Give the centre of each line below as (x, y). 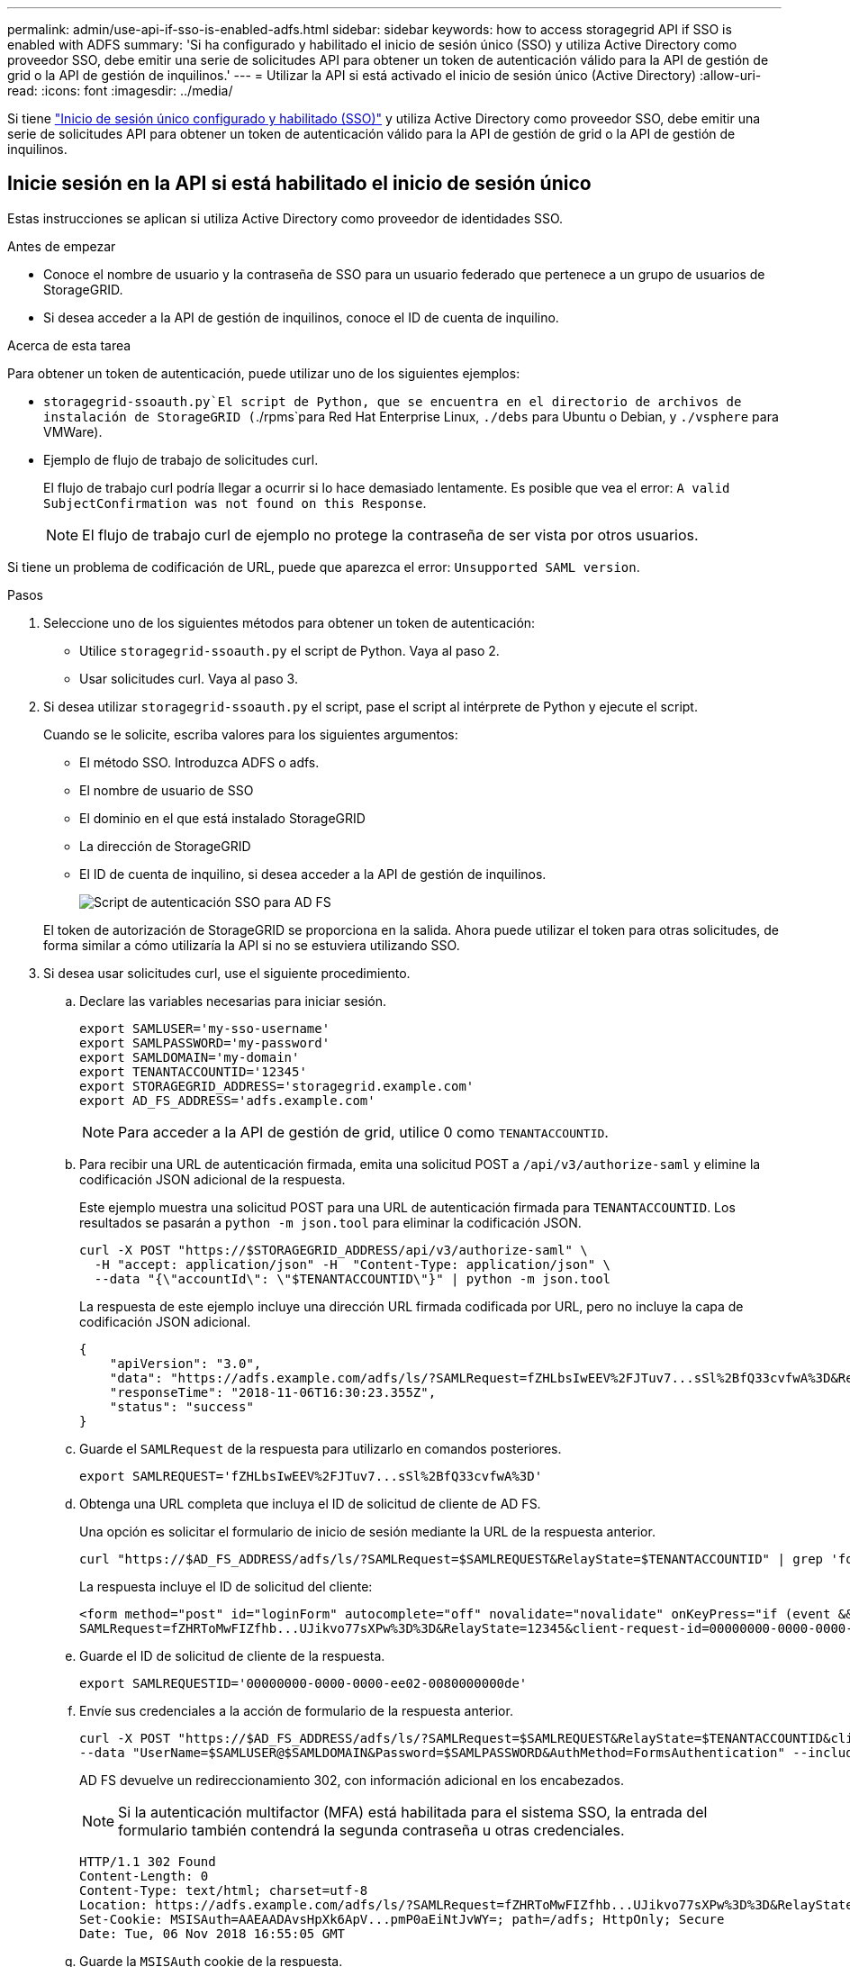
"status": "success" (181, 1406)
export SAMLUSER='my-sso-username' (205, 1028)
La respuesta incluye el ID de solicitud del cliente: (226, 1586)
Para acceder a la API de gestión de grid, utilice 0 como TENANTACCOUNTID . (363, 1132)
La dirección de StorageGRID (165, 846)
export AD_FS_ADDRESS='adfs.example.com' (227, 1100)
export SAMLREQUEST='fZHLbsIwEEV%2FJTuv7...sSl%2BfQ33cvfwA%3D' (311, 1476)
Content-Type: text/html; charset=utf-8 (224, 1890)
